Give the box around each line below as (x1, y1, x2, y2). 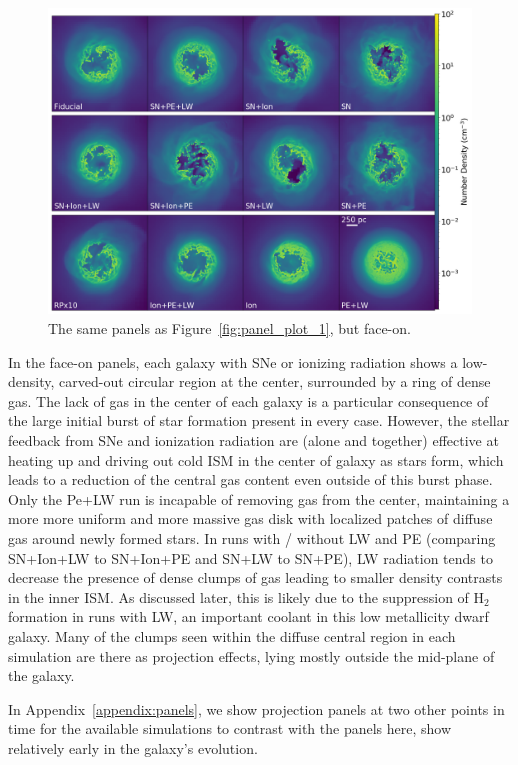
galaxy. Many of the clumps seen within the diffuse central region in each (8, 625, 456, 646)
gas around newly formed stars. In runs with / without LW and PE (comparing (8, 527, 496, 548)
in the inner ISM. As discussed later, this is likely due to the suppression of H (8, 586, 485, 607)
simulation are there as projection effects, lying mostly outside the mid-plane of (8, 645, 495, 666)
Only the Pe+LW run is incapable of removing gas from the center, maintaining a (8, 488, 510, 509)
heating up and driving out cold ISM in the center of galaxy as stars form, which (8, 449, 504, 470)
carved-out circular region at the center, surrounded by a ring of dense (59, 371, 491, 392)
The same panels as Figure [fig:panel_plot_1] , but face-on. (48, 318, 411, 338)
